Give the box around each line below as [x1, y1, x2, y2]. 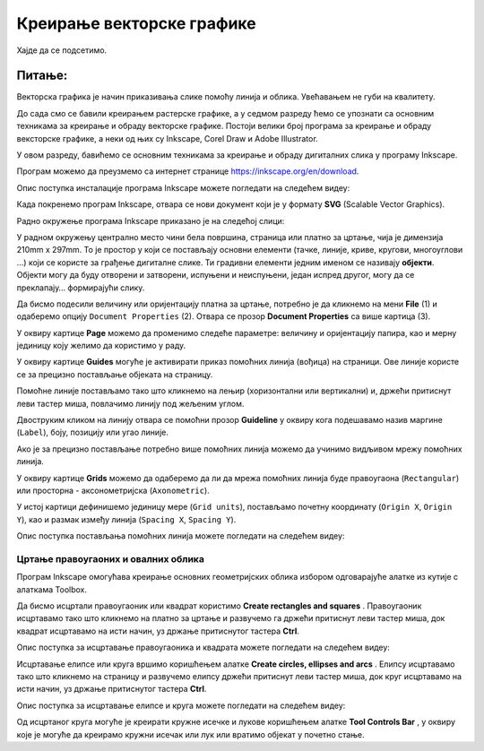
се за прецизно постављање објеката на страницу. [16, 368, 213, 380]
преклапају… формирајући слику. [16, 282, 145, 293]
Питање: [16, 68, 68, 83]
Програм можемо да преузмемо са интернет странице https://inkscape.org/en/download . [16, 166, 359, 177]
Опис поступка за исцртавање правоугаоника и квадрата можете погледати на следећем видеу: [16, 642, 390, 653]
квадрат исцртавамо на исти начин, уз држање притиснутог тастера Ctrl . [16, 626, 300, 636]
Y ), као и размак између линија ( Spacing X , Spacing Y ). [16, 514, 237, 524]
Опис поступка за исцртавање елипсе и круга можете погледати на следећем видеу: [16, 700, 346, 711]
